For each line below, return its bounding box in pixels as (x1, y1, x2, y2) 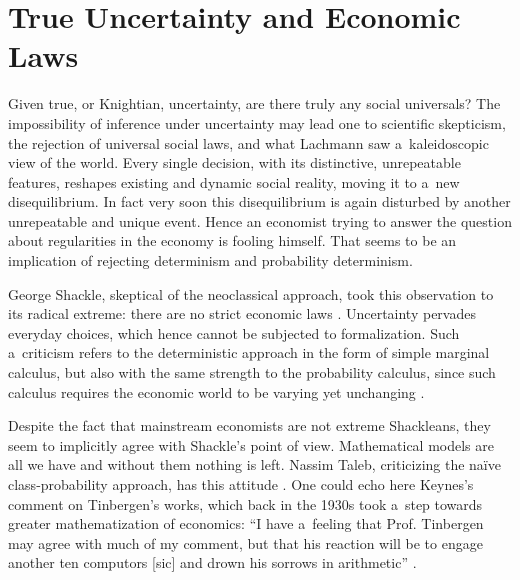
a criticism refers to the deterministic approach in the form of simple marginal (8, 342, 490, 363)
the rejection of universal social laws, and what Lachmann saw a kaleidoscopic (8, 132, 489, 153)
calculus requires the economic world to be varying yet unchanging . (8, 381, 425, 402)
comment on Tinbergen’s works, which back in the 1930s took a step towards (8, 493, 483, 514)
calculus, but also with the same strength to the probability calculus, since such (8, 362, 496, 383)
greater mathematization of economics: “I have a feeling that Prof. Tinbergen (8, 513, 484, 534)
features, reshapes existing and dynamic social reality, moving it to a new (8, 171, 460, 192)
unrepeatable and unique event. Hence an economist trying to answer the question (8, 210, 512, 231)
